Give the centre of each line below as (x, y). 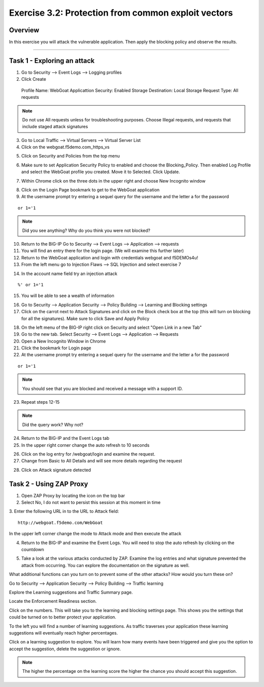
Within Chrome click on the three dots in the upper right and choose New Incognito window (113, 181)
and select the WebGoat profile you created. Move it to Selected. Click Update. (101, 172)
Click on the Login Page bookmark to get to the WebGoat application (90, 190)
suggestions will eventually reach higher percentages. (64, 633)
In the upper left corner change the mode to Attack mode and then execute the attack (95, 534)
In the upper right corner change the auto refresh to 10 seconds (85, 445)
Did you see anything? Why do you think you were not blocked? (86, 230)
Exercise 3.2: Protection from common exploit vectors (121, 13)
